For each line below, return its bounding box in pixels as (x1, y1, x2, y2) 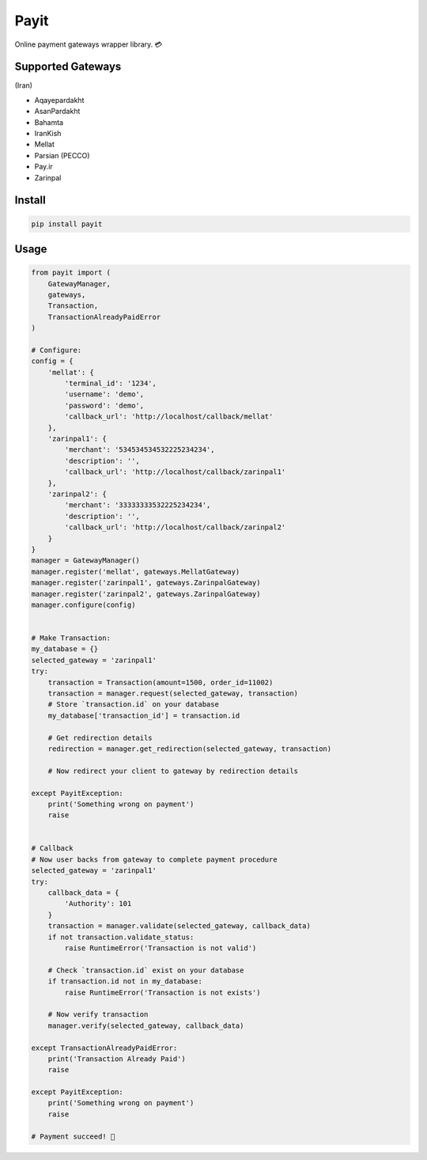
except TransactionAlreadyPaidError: (31, 1043, 178, 1052)
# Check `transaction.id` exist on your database (47, 965, 244, 975)
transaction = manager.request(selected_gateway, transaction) (47, 689, 299, 698)
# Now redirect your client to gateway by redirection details (47, 766, 299, 775)
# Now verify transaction (47, 1010, 149, 1019)
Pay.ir (34, 162, 53, 172)
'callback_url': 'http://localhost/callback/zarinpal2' (64, 523, 286, 532)
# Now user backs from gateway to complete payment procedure (31, 855, 278, 864)
